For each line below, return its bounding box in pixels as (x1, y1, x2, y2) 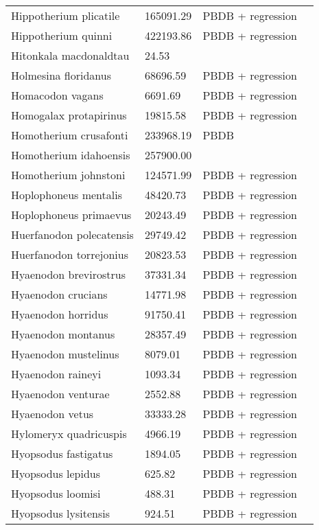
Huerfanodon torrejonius (11, 246, 128, 262)
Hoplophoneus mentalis (11, 187, 122, 203)
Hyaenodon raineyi (11, 366, 102, 382)
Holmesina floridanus (11, 67, 112, 83)
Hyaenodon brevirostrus (11, 266, 126, 282)
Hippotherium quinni (11, 27, 113, 43)
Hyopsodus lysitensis (11, 505, 110, 521)
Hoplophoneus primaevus (11, 207, 132, 222)
